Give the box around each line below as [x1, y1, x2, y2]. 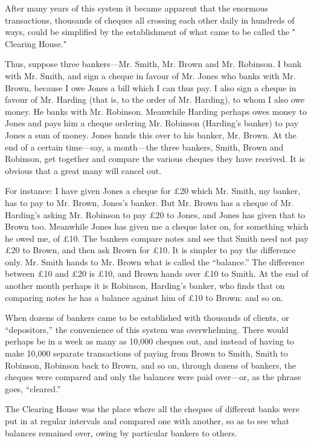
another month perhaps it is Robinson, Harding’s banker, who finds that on [5, 279, 285, 292]
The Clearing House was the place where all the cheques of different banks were [5, 403, 300, 415]
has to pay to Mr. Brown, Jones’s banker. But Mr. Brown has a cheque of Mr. [5, 196, 294, 209]
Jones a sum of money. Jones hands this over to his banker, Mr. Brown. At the [5, 128, 297, 141]
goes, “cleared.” [5, 382, 61, 395]
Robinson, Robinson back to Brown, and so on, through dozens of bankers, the [5, 358, 296, 371]
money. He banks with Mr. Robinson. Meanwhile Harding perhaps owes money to [5, 105, 307, 117]
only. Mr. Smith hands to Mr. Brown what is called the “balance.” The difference [5, 255, 304, 268]
